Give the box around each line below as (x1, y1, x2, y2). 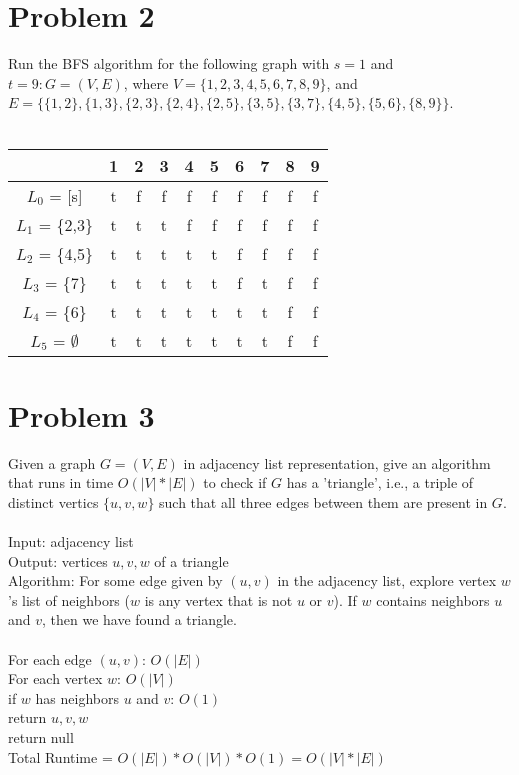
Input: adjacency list (8, 531, 134, 551)
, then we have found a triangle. (42, 609, 237, 630)
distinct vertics (8, 491, 99, 512)
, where (123, 72, 169, 93)
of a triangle (154, 550, 229, 571)
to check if (203, 472, 267, 493)
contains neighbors (376, 589, 490, 610)
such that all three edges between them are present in (159, 491, 488, 512)
